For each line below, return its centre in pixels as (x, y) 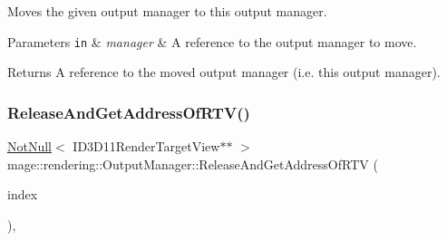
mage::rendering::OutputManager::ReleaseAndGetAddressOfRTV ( (193, 164)
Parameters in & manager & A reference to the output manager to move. (212, 41)
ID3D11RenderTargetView (146, 146)
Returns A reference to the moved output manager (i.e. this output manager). (224, 72)
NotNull (30, 146)
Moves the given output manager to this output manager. (167, 11)
